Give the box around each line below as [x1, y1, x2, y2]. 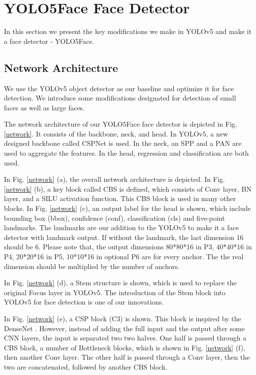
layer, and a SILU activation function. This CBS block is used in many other [4, 193, 236, 204]
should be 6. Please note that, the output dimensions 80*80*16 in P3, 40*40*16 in [4, 241, 252, 252]
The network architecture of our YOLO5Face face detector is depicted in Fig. [4, 119, 237, 129]
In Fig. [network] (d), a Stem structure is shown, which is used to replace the [4, 277, 237, 288]
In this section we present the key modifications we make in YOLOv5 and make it [4, 26, 252, 36]
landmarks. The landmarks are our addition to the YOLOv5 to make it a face [4, 222, 239, 233]
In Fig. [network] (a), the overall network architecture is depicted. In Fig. [4, 174, 225, 184]
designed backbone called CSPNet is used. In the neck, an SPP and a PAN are [4, 138, 242, 148]
